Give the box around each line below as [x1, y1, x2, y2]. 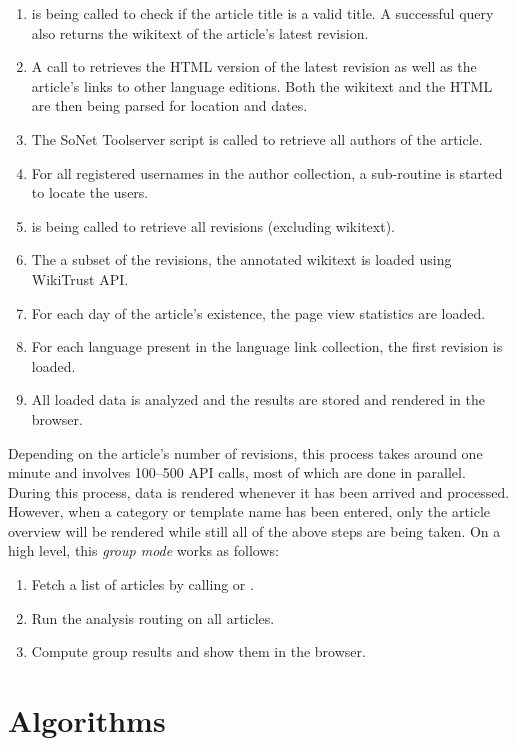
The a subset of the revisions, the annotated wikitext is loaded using [31, 249, 452, 270]
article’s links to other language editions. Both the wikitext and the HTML [31, 75, 493, 96]
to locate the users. [31, 182, 149, 203]
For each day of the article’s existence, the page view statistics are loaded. [31, 302, 486, 323]
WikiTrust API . [31, 268, 129, 289]
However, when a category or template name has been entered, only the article [8, 501, 491, 522]
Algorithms [8, 700, 166, 741]
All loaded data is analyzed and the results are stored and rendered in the [31, 389, 485, 410]
